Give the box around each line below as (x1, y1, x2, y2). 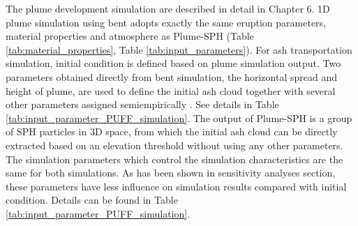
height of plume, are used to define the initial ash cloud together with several (6, 83, 336, 98)
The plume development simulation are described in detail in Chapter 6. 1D (6, 1, 330, 15)
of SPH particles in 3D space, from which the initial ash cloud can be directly (6, 124, 338, 139)
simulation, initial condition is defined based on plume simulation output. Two (6, 56, 341, 70)
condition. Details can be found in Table (6, 193, 178, 207)
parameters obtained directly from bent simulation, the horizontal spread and (6, 69, 337, 84)
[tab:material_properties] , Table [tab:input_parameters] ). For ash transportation (6, 42, 352, 56)
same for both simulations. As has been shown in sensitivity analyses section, (6, 165, 336, 180)
